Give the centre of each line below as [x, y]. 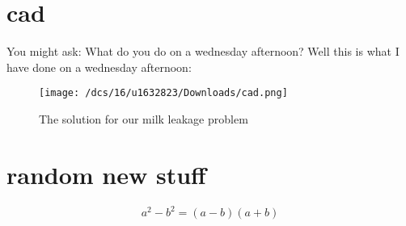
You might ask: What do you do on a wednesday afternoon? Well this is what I [203, 51]
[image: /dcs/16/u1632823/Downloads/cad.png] [163, 93]
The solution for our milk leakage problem [144, 118]
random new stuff [106, 174]
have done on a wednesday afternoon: [99, 67]
